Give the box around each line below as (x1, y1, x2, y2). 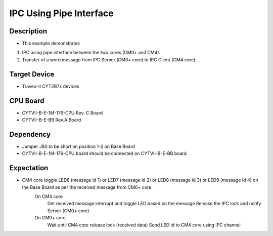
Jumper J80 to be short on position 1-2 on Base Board (22, 143, 135, 149)
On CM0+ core (34, 215, 66, 221)
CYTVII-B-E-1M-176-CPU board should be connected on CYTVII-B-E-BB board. (22, 150, 188, 156)
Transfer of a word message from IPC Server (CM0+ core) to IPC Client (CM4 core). (22, 56, 197, 63)
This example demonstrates (22, 41, 80, 47)
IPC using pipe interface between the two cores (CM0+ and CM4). (22, 50, 161, 56)
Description (9, 27, 48, 35)
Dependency (9, 130, 51, 139)
